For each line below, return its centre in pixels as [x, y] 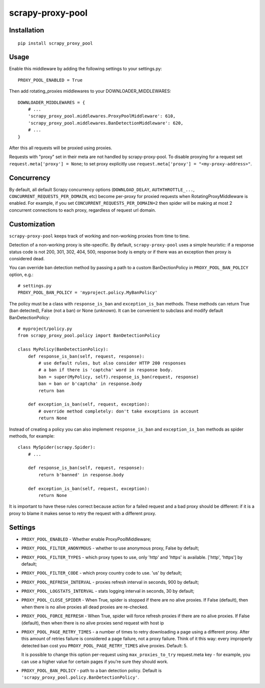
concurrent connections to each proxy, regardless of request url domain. [83, 210]
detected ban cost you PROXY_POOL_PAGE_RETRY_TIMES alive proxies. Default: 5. [105, 645]
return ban [52, 391]
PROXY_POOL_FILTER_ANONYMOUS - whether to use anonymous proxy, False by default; [110, 548]
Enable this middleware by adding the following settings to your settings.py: [85, 69]
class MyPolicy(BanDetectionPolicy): [63, 349]
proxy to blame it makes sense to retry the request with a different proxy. [83, 513]
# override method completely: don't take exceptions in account [119, 411]
